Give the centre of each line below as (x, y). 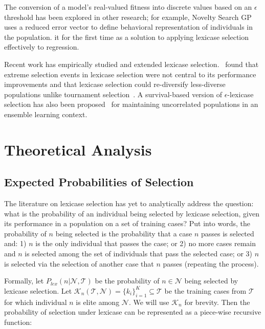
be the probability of (127, 281)
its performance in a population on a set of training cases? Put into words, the (127, 223)
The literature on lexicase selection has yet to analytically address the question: (129, 203)
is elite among (98, 302)
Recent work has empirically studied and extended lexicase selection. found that (131, 64)
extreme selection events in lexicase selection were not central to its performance (130, 74)
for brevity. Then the (217, 302)
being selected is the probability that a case (124, 233)
